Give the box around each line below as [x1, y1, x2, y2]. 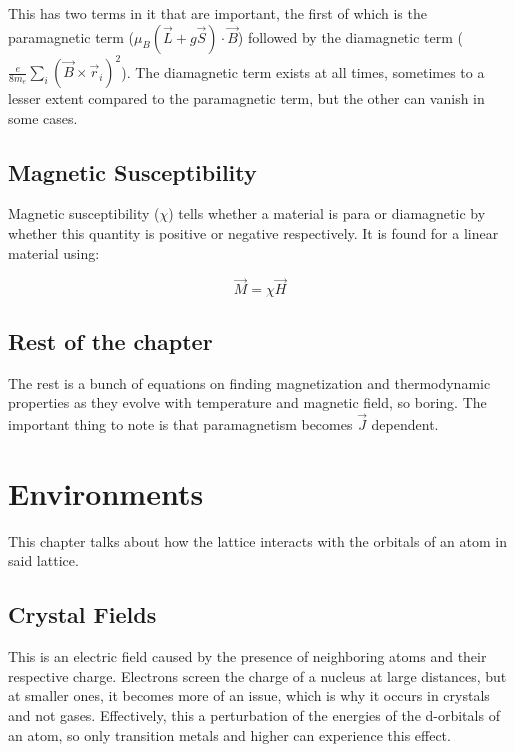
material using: [8, 242, 100, 263]
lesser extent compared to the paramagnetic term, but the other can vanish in [8, 88, 485, 109]
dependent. [371, 414, 439, 435]
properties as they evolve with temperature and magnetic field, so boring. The [8, 392, 487, 413]
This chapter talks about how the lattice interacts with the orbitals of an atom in [8, 530, 507, 551]
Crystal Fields [8, 599, 157, 630]
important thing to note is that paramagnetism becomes [8, 414, 353, 435]
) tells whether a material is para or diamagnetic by [168, 203, 486, 224]
